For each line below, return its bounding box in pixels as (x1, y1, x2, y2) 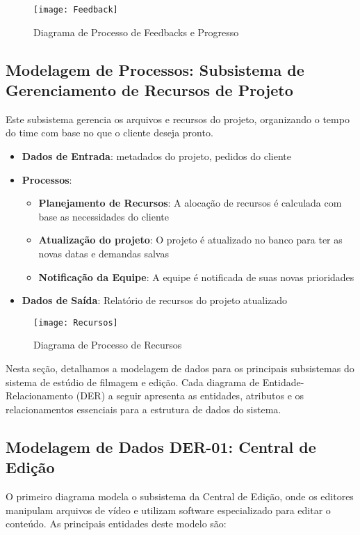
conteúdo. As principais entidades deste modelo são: (6, 516, 227, 531)
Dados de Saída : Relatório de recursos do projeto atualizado (22, 293, 288, 308)
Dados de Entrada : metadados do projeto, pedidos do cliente (22, 149, 291, 163)
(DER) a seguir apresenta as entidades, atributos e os (76, 388, 304, 403)
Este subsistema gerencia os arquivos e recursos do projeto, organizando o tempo (6, 111, 350, 126)
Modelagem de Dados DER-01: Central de (6, 436, 316, 457)
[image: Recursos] (33, 317, 118, 328)
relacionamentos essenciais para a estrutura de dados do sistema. (6, 401, 281, 416)
